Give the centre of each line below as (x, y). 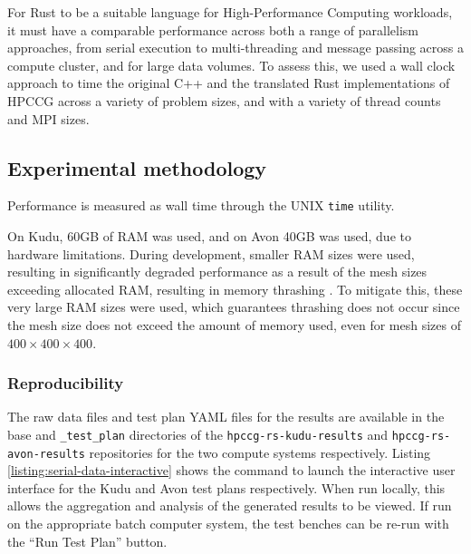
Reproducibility (66, 383)
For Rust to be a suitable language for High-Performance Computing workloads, (230, 12)
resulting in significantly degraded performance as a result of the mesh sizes (217, 272)
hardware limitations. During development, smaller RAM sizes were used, (211, 253)
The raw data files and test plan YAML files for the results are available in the (226, 417)
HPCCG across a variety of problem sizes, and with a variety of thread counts (224, 100)
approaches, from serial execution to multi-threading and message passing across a (235, 48)
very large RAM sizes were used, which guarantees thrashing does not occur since (234, 307)
